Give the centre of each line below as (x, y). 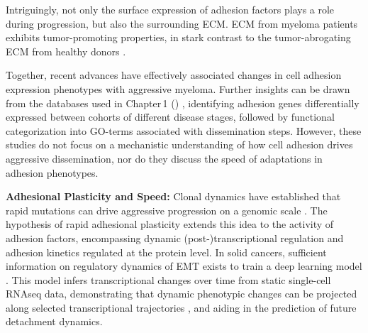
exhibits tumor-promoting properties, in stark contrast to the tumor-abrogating (178, 37)
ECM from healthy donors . (66, 51)
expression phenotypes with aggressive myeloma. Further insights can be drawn (178, 88)
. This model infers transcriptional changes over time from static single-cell (168, 279)
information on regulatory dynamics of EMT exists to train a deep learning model (184, 266)
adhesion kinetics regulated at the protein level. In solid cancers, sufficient (166, 252)
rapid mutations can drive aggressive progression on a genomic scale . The (167, 210)
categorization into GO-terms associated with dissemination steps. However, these (184, 130)
